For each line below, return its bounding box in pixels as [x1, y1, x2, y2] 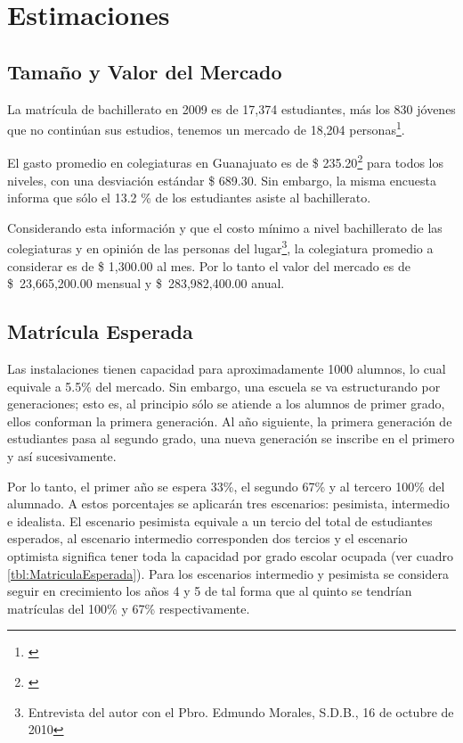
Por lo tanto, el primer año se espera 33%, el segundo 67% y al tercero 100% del [7, 476, 445, 495]
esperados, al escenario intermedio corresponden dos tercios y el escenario [7, 529, 408, 548]
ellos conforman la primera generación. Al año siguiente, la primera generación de [7, 411, 452, 430]
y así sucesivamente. [7, 447, 117, 466]
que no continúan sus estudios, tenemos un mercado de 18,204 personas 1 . [7, 118, 405, 138]
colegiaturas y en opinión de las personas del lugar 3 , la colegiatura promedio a [7, 236, 434, 258]
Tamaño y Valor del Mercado [7, 57, 282, 85]
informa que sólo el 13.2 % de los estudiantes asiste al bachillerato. [7, 188, 371, 207]
